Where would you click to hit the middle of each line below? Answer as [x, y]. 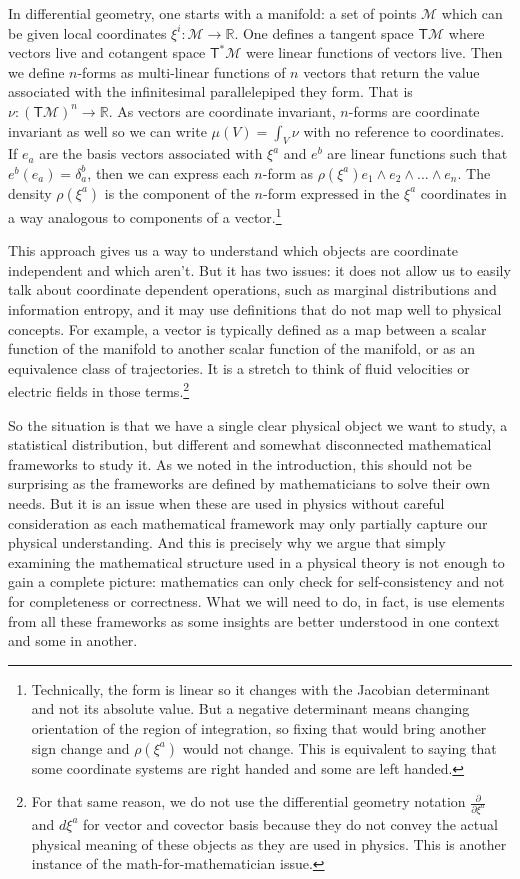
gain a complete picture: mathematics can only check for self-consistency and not [256, 581]
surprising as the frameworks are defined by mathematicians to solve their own [249, 483]
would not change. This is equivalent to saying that [339, 747]
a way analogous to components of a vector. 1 [145, 215]
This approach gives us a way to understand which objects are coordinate [233, 250]
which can [472, 13]
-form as [287, 172]
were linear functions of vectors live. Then [374, 52]
